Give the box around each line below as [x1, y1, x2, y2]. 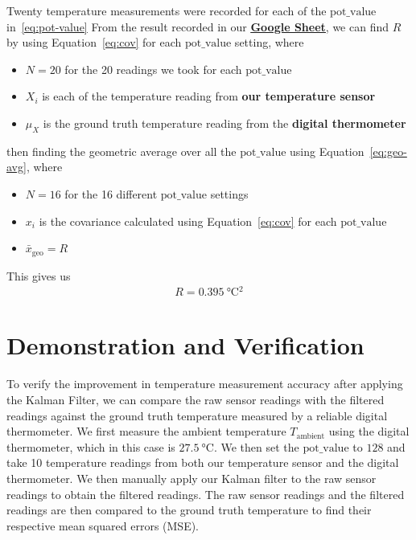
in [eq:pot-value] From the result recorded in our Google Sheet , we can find [6, 18, 389, 35]
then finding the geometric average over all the [6, 142, 237, 159]
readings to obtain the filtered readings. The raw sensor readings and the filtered [6, 485, 405, 502]
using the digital [328, 423, 410, 440]
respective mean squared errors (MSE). [6, 517, 200, 534]
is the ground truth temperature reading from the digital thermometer [43, 114, 406, 131]
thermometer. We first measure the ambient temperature [6, 423, 286, 440]
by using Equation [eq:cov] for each [6, 34, 182, 51]
